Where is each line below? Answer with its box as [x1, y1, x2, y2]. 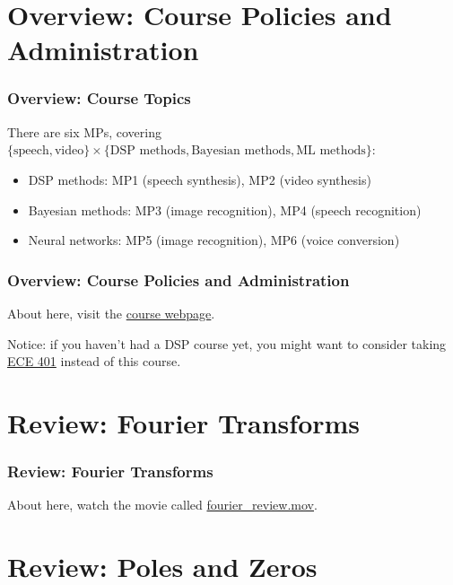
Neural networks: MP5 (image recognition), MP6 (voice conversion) [28, 231, 400, 249]
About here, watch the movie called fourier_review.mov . [7, 495, 318, 514]
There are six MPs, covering [7, 122, 161, 141]
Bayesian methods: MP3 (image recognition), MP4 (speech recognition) [28, 200, 422, 219]
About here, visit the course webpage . [7, 303, 215, 322]
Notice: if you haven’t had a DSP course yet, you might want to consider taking [7, 334, 447, 353]
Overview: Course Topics [7, 87, 191, 109]
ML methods [296, 144, 366, 158]
